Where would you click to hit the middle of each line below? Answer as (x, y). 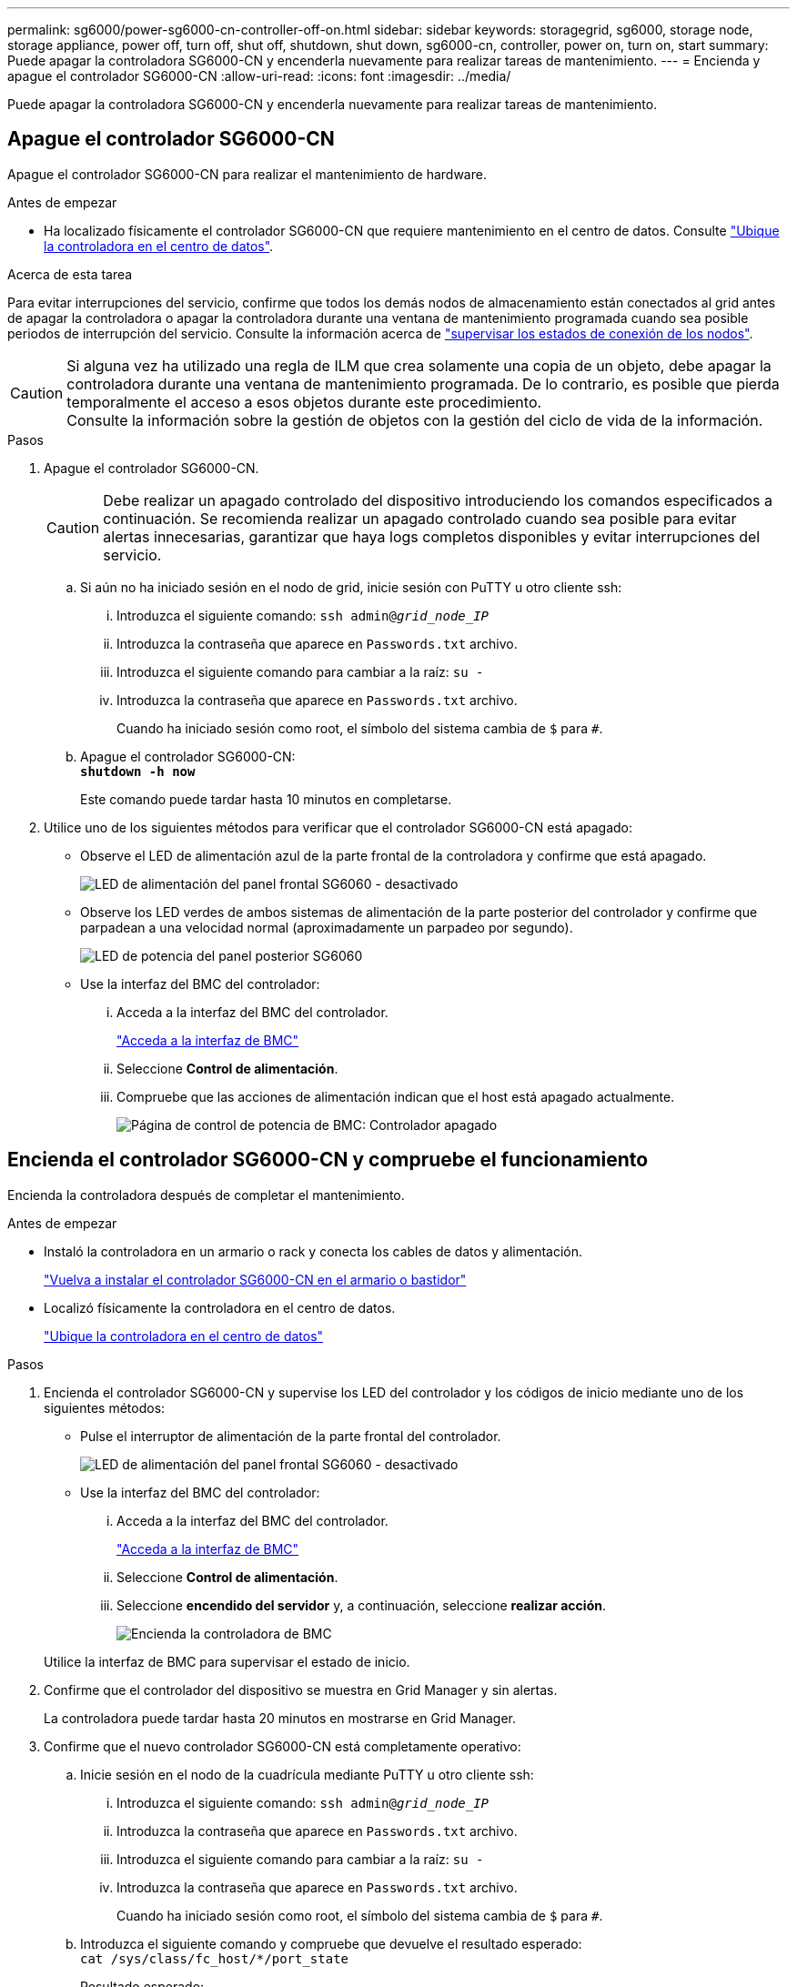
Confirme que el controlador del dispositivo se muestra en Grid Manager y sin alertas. (301, 1689)
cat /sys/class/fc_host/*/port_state (215, 1958)
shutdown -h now (138, 771)
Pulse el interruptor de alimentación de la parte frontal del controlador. (291, 1436)
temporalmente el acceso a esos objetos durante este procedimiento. (304, 402)
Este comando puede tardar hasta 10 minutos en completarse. (266, 799)
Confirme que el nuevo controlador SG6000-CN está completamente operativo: (282, 1746)
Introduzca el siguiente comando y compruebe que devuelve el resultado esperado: (331, 1943)
